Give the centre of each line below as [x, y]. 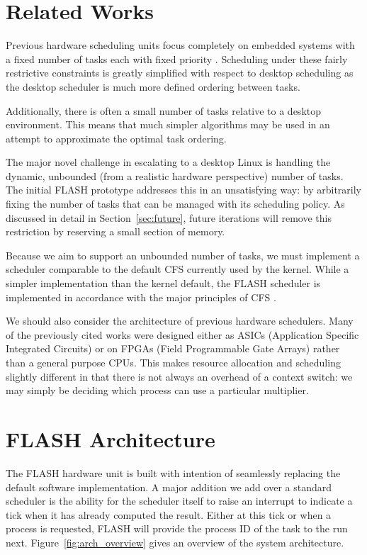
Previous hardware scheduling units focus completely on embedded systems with [180, 45]
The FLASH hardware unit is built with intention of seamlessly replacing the [173, 472]
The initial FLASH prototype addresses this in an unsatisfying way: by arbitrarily [183, 190]
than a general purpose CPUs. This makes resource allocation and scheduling [173, 362]
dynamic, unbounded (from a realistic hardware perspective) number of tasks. [175, 175]
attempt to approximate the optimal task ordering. [116, 138]
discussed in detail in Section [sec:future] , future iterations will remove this [169, 217]
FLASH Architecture [111, 438]
